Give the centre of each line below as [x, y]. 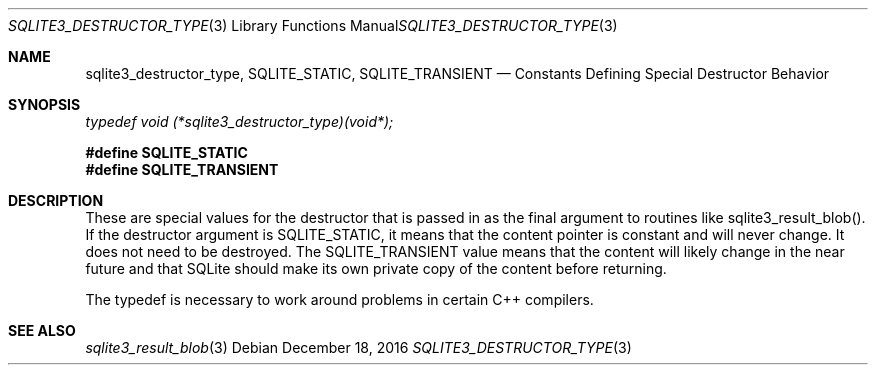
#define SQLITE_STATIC [166, 152]
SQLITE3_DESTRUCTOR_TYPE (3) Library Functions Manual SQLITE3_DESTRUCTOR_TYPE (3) [313, 25]
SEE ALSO [42, 330]
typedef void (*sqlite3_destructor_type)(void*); [239, 121]
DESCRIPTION [56, 200]
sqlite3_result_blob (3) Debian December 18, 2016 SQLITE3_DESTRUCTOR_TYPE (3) [358, 347]
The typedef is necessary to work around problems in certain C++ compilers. [339, 299]
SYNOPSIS [44, 104]
